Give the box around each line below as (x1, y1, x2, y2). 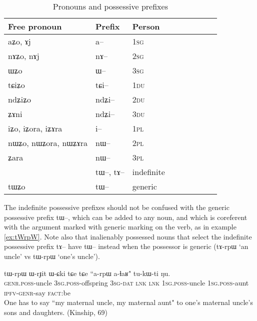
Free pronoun (8, 20, 62, 32)
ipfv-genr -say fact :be (4, 287, 70, 297)
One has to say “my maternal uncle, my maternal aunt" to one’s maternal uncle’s (4, 297, 253, 307)
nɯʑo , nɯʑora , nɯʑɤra (8, 137, 88, 148)
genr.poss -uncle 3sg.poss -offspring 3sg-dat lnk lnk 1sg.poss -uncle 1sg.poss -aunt (4, 277, 249, 288)
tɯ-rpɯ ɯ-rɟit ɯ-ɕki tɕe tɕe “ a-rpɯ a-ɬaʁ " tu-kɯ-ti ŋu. (4, 267, 170, 278)
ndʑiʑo (8, 93, 31, 105)
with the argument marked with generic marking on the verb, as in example (4, 221, 236, 232)
